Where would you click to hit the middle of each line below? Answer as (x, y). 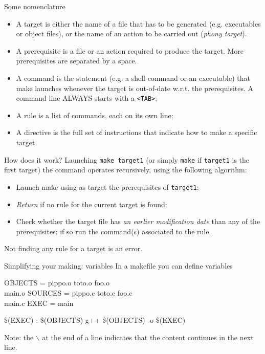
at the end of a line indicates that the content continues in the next (148, 337)
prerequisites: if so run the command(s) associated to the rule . (114, 231)
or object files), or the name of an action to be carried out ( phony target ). (131, 34)
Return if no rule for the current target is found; (92, 204)
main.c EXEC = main (39, 303)
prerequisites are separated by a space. (76, 61)
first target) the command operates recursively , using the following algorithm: (126, 170)
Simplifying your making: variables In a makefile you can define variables (118, 265)
